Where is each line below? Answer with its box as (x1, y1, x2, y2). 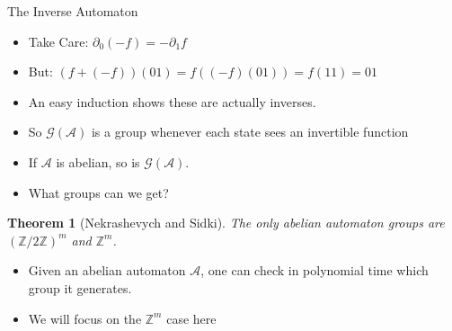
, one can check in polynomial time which (200, 261, 429, 280)
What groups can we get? (28, 183, 169, 201)
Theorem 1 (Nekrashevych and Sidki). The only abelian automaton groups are (7, 213, 445, 232)
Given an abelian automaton (28, 261, 186, 280)
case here (166, 309, 217, 327)
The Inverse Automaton (7, 2, 138, 20)
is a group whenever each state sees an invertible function (91, 122, 409, 141)
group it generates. (28, 278, 132, 297)
